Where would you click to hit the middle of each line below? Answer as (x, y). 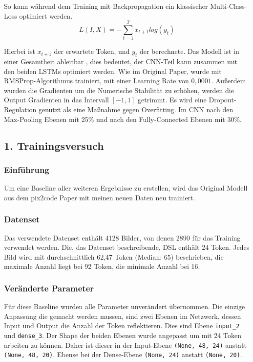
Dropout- (222, 100)
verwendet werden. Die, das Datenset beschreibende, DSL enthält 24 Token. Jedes (127, 247)
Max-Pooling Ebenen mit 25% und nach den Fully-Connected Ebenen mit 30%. (123, 119)
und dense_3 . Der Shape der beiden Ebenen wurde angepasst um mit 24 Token (123, 335)
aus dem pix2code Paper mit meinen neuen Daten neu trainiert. (100, 197)
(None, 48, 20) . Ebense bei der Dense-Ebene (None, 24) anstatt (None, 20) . (123, 354)
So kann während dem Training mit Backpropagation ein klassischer (106, 6)
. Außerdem (229, 81)
